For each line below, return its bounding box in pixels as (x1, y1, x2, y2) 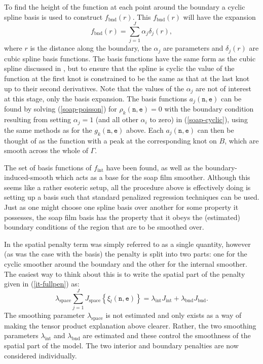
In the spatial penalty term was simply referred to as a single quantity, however (4, 238, 251, 249)
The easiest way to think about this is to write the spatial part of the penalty (4, 268, 245, 279)
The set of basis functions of (4, 162, 92, 172)
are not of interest (196, 83, 251, 93)
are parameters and (163, 43, 223, 53)
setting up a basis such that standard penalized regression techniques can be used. (4, 192, 259, 202)
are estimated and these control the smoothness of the (83, 330, 251, 341)
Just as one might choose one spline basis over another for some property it (4, 202, 239, 212)
